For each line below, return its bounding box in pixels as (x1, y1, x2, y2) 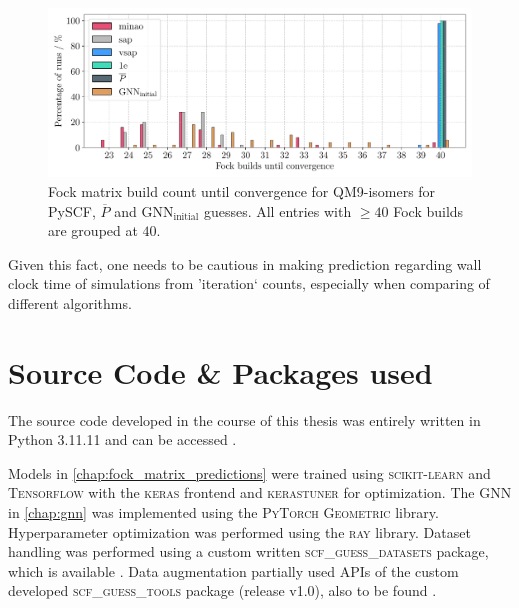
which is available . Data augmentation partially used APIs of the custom (8, 560, 459, 581)
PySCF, (48, 200, 96, 221)
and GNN (114, 200, 174, 221)
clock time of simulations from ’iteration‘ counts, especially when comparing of (8, 273, 490, 294)
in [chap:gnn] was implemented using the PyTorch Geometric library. (8, 502, 439, 522)
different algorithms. (8, 292, 132, 313)
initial (173, 211, 199, 222)
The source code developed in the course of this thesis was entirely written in (8, 409, 481, 430)
